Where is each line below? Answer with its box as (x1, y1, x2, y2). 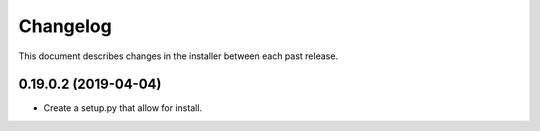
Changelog (18, 15, 112, 37)
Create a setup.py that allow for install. (43, 102, 203, 114)
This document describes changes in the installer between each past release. (18, 50, 339, 62)
